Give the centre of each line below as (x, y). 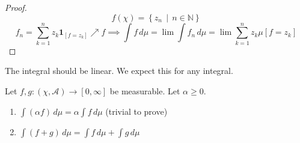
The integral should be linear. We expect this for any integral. (119, 71)
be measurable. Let (145, 90)
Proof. (16, 7)
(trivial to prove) (136, 111)
